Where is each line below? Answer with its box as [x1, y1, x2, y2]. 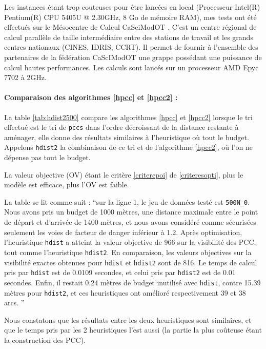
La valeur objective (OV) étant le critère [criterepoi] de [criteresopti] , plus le [4, 169, 243, 180]
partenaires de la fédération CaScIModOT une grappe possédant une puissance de [4, 51, 262, 62]
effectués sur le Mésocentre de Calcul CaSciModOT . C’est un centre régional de [4, 22, 257, 32]
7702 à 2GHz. [4, 72, 47, 83]
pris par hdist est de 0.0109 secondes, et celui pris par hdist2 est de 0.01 [4, 267, 236, 278]
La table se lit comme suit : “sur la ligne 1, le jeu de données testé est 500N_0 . [4, 196, 250, 207]
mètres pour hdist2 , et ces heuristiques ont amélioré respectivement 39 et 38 [4, 287, 246, 298]
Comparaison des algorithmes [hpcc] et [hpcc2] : [4, 92, 178, 103]
